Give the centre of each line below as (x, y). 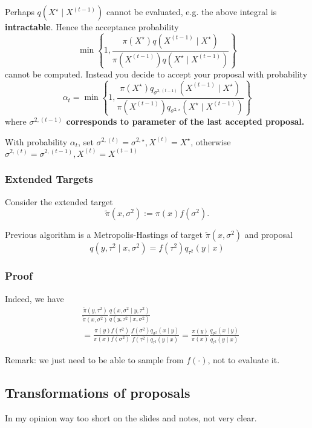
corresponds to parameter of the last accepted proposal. (185, 121)
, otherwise (211, 141)
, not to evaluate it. (244, 360)
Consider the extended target (59, 201)
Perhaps (20, 12)
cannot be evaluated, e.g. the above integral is (191, 12)
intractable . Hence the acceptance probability (92, 27)
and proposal (268, 235)
